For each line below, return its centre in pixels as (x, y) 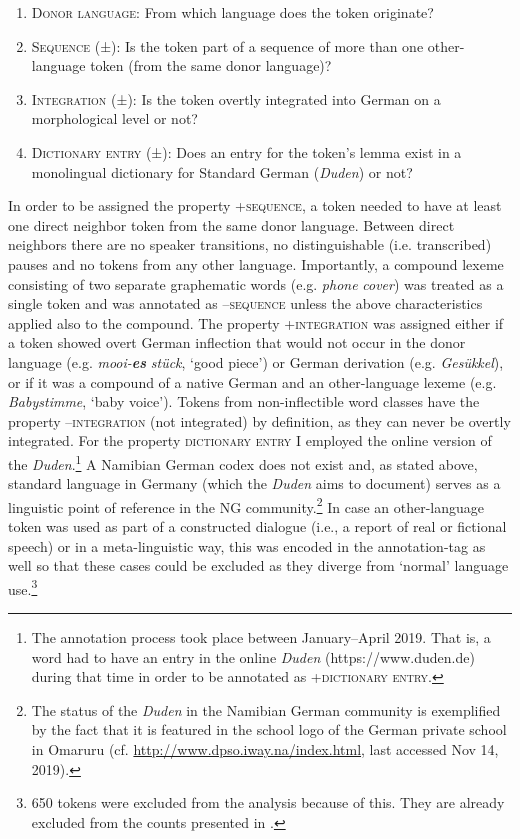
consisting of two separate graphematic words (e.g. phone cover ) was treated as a (256, 283)
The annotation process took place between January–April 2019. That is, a (261, 637)
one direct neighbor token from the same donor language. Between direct (231, 224)
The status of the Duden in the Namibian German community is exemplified (266, 709)
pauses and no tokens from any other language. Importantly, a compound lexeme (256, 263)
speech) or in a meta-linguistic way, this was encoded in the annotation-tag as (247, 545)
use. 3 (23, 587)
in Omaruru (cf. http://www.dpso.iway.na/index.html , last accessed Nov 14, (265, 748)
